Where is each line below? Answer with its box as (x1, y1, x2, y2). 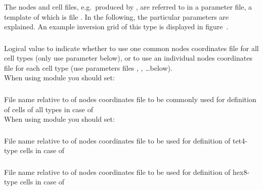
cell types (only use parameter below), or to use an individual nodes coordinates (4, 53, 252, 63)
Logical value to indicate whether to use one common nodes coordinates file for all (4, 42, 259, 53)
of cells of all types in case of (4, 104, 93, 114)
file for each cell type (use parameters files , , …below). (4, 62, 172, 73)
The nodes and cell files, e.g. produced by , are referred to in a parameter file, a (4, 2, 252, 12)
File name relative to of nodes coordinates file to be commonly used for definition (4, 94, 256, 104)
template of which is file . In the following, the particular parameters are (4, 11, 229, 22)
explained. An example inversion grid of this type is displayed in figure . (4, 21, 229, 32)
